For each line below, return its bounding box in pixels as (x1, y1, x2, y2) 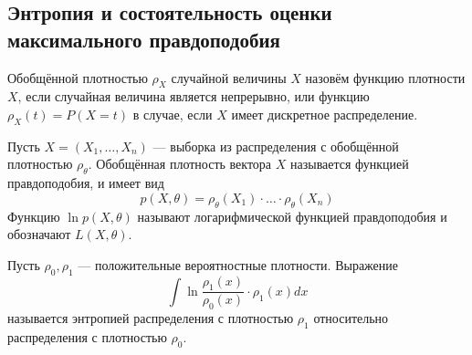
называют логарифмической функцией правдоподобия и (137, 206, 447, 225)
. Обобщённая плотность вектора (88, 154, 272, 173)
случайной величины (171, 68, 287, 87)
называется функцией (290, 154, 409, 173)
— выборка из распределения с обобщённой (152, 136, 399, 155)
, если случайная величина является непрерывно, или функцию (17, 87, 370, 106)
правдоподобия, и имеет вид (7, 173, 164, 193)
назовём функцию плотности (305, 68, 466, 87)
